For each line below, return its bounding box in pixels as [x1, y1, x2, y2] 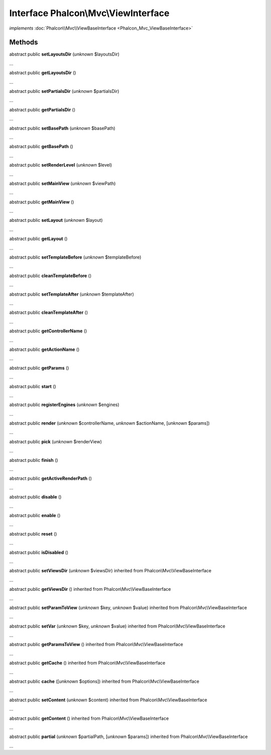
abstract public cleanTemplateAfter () [9, 309, 88, 316]
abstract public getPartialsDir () [9, 106, 75, 112]
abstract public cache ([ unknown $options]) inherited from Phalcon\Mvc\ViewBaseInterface [9, 678, 199, 685]
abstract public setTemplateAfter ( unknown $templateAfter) [9, 291, 134, 297]
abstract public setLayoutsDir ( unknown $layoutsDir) [9, 51, 120, 57]
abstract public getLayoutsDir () [9, 70, 76, 76]
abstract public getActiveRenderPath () [9, 475, 92, 481]
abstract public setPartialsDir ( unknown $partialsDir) [9, 88, 119, 94]
